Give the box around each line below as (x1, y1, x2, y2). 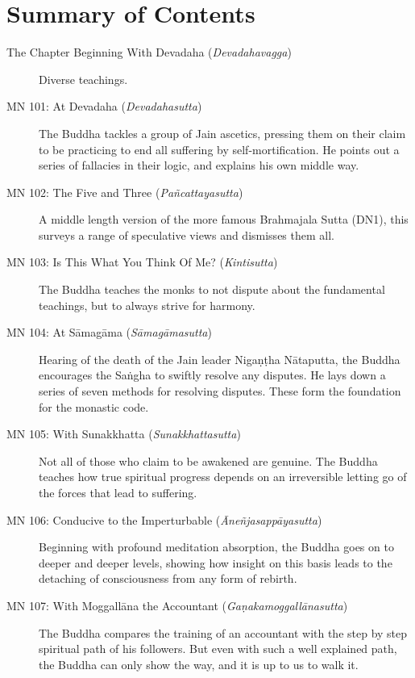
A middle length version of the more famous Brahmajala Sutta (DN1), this (39, 211, 409, 228)
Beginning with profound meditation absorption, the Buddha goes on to (39, 538, 394, 555)
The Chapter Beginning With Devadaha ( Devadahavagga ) (6, 44, 292, 61)
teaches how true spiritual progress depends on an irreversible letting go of (39, 468, 407, 485)
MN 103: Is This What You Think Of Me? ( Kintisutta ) (6, 253, 278, 270)
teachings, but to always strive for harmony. (39, 296, 255, 313)
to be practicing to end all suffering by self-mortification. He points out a (39, 140, 400, 157)
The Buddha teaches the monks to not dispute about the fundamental (39, 281, 385, 298)
